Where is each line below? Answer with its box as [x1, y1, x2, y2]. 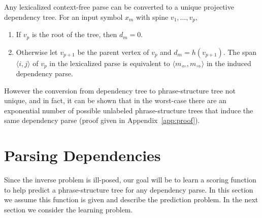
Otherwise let [16, 46, 58, 57]
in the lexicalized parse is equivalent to [49, 57, 170, 68]
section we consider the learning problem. [4, 204, 133, 214]
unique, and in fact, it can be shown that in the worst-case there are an [4, 95, 226, 106]
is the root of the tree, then [31, 29, 117, 40]
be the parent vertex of [77, 46, 149, 57]
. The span [223, 46, 257, 57]
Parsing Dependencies [4, 145, 161, 166]
